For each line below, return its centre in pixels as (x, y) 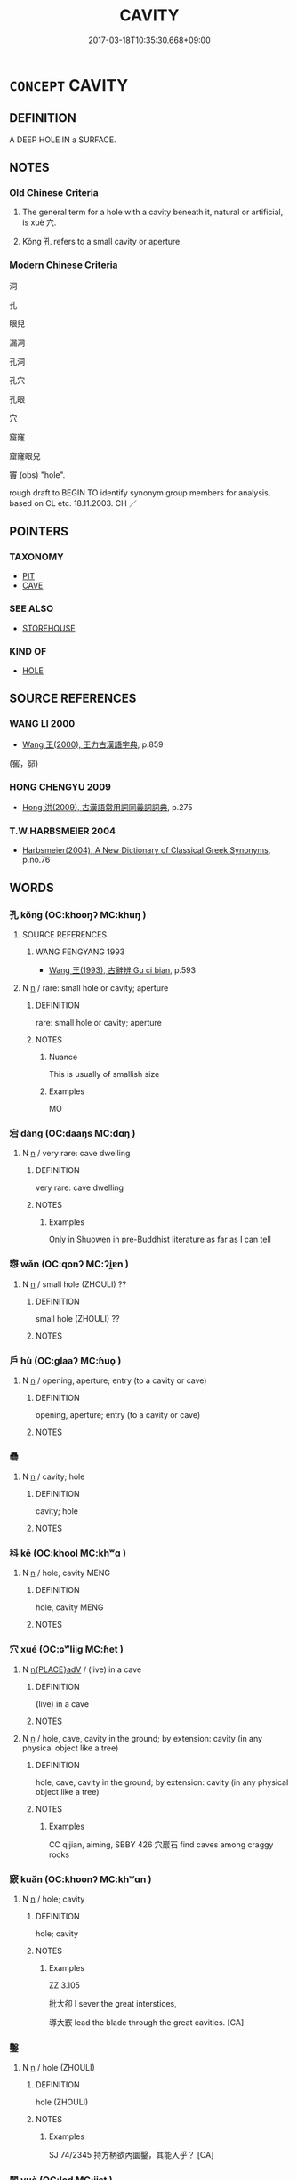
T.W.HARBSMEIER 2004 (63, 831)
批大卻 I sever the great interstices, (113, 2004)
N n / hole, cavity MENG (66, 1573)
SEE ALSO (32, 608)
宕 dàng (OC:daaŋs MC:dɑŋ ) (72, 1133)
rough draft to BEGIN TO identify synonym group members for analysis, (140, 492)
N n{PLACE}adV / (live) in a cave (82, 1669)
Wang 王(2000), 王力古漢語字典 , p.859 (92, 744)
